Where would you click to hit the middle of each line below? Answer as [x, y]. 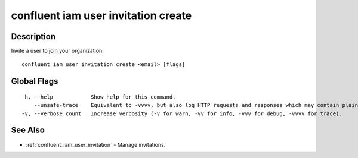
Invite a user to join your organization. [57, 51]
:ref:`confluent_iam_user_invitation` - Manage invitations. [96, 144]
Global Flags [35, 81]
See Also [28, 130]
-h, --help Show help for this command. [99, 97]
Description [33, 37]
